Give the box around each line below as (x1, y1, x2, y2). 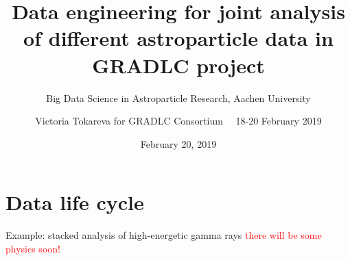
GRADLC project (92, 51, 265, 79)
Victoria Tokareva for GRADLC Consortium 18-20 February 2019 (35, 114, 322, 128)
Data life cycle (5, 188, 144, 216)
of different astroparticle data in (23, 24, 334, 52)
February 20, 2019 (140, 136, 217, 151)
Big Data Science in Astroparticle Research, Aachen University (46, 90, 311, 105)
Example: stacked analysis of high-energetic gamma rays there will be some (5, 228, 322, 242)
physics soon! (5, 241, 60, 255)
